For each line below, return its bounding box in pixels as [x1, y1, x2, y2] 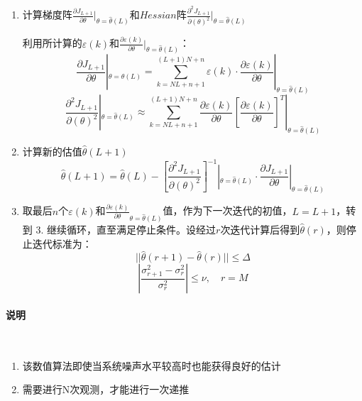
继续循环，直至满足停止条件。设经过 [47, 222, 216, 236]
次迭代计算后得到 [220, 222, 300, 236]
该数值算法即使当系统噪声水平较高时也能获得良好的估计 [22, 358, 281, 373]
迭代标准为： [32, 236, 92, 251]
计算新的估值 [22, 144, 82, 159]
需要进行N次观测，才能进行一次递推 [22, 382, 190, 397]
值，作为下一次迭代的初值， [163, 203, 292, 218]
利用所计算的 [22, 35, 82, 50]
